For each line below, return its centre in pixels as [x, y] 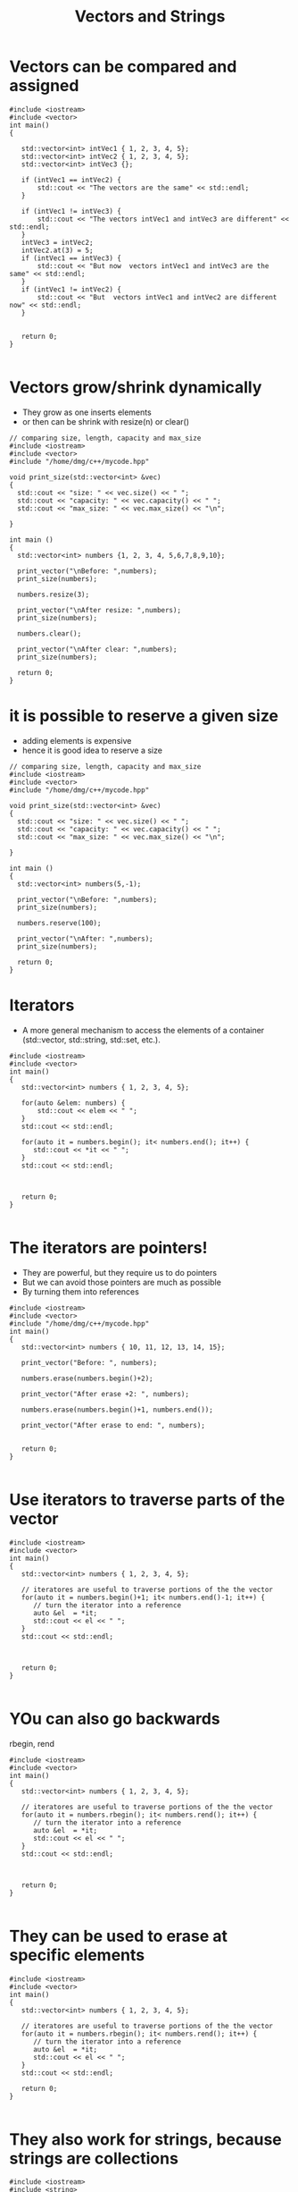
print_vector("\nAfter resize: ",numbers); [99, 610]
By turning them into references [81, 1291]
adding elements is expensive [77, 740]
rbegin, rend [32, 1743]
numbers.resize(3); [54, 594]
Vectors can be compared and [123, 67]
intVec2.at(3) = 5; [57, 250]
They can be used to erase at [119, 1936]
